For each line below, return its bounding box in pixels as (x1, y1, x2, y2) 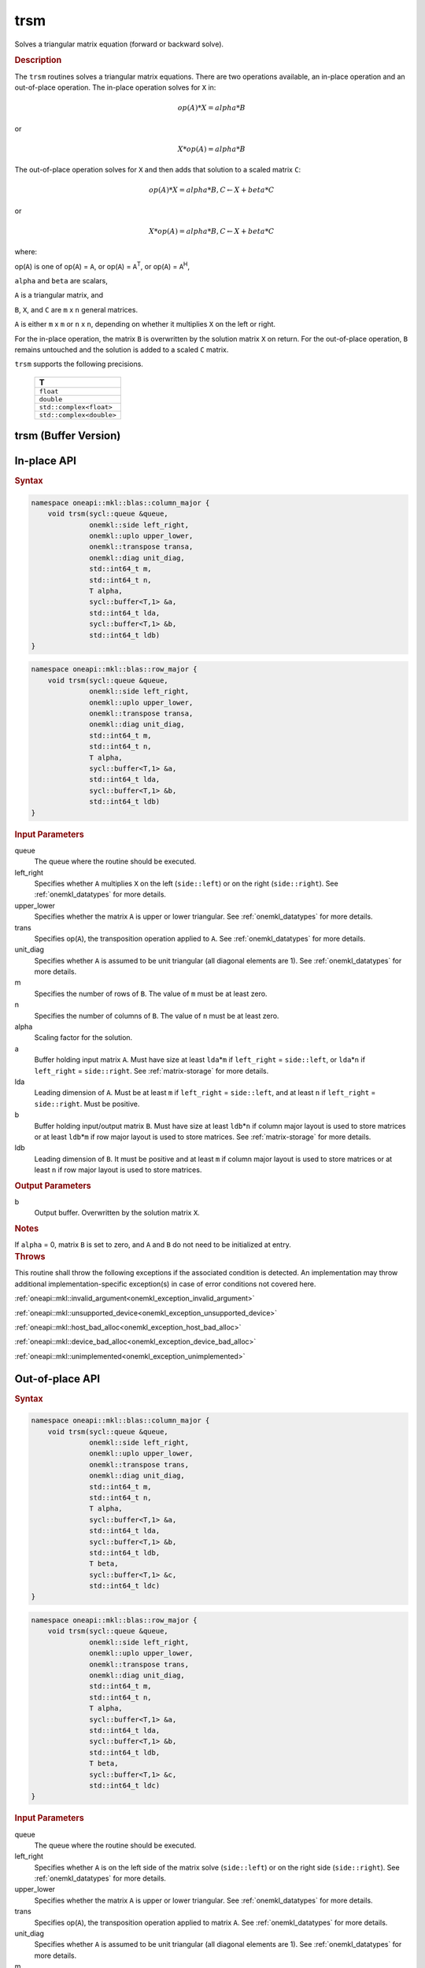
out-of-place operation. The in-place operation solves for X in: (14, 83, 216, 92)
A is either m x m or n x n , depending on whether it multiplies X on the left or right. (14, 320, 275, 329)
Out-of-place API (14, 1372, 101, 1385)
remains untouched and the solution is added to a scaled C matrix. (14, 345, 229, 354)
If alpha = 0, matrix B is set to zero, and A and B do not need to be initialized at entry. (14, 1240, 291, 1249)
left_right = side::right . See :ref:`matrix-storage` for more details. (34, 1066, 269, 1075)
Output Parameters (14, 1180, 91, 1191)
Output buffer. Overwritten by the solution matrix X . (34, 1208, 200, 1218)
